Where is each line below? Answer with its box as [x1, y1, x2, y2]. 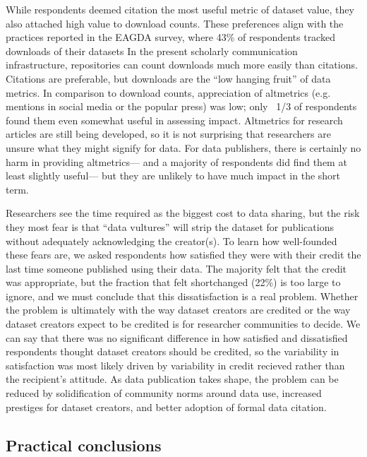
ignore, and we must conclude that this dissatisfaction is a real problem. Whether [6, 288, 359, 303]
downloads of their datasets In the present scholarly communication [6, 43, 298, 58]
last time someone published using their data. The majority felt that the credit [6, 261, 347, 275]
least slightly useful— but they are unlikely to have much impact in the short [6, 168, 341, 183]
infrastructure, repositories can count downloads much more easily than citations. [6, 57, 358, 72]
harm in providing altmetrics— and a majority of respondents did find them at [6, 154, 347, 169]
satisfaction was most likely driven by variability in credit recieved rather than [6, 357, 345, 372]
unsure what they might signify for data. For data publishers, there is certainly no [6, 140, 361, 155]
